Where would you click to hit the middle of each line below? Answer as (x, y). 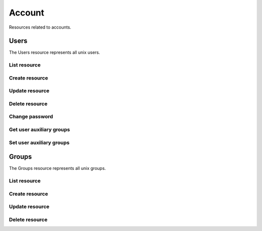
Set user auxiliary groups (39, 142)
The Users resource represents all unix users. (55, 52)
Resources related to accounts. (40, 27)
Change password (31, 116)
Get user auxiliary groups (40, 130)
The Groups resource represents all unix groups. (57, 168)
